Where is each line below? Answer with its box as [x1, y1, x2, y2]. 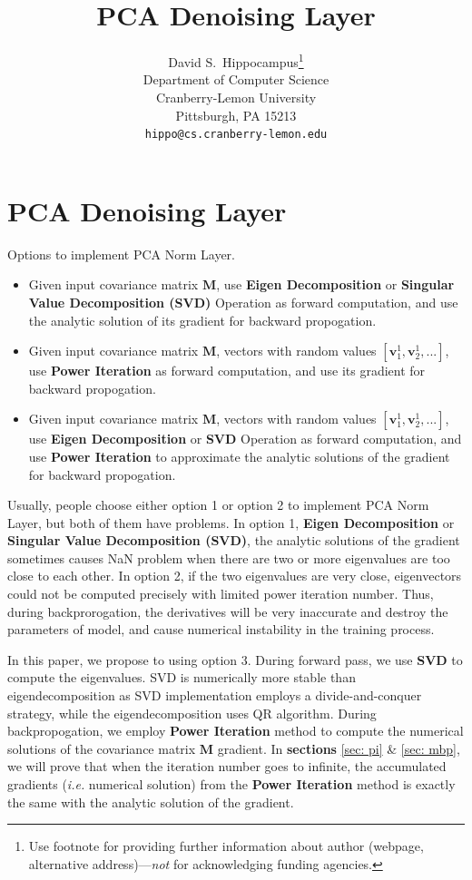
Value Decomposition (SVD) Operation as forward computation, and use [28, 292, 458, 311]
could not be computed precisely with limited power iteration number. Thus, [7, 584, 434, 603]
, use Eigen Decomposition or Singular [216, 275, 455, 294]
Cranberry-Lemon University [155, 87, 317, 106]
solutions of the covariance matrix [7, 738, 196, 758]
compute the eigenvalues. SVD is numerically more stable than [7, 668, 356, 687]
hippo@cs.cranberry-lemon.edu [144, 128, 328, 142]
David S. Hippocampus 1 [168, 50, 304, 71]
